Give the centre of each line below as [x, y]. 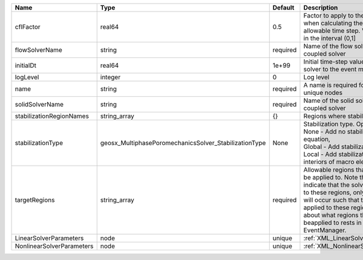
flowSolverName [39, 50]
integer [110, 77]
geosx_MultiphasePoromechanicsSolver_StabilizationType [183, 143]
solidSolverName [39, 104]
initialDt [25, 65]
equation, [317, 139]
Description [321, 8]
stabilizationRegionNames [52, 116]
